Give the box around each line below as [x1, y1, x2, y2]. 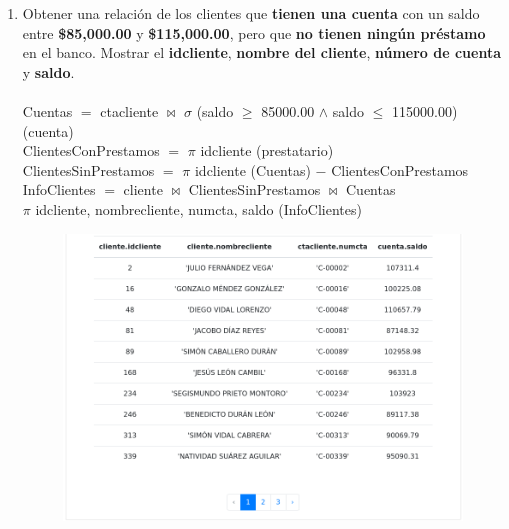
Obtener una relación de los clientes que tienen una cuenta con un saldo [22, 3, 480, 23]
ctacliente [100, 100, 159, 121]
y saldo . [22, 61, 75, 82]
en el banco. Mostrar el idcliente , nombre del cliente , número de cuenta [22, 42, 501, 63]
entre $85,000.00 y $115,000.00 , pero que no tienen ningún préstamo [22, 22, 486, 43]
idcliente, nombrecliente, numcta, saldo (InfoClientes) [35, 198, 362, 219]
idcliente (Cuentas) [194, 159, 311, 180]
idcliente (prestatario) [200, 140, 334, 161]
